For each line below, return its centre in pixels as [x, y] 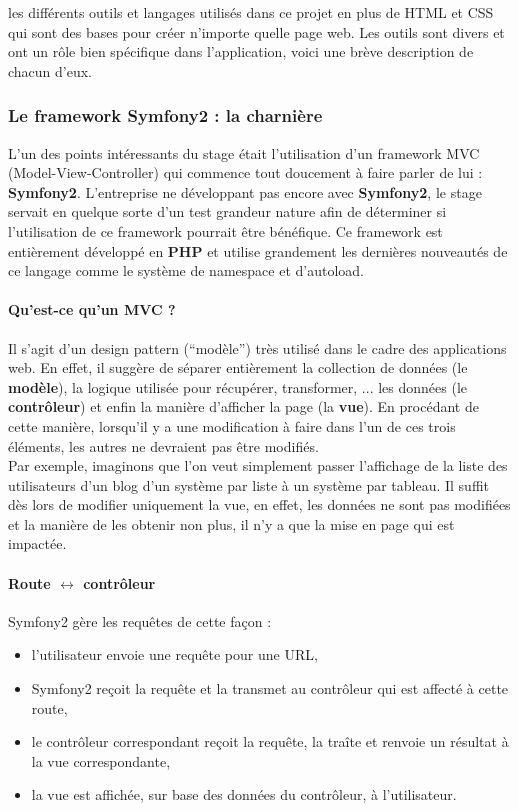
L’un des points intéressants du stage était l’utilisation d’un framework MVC [244, 152]
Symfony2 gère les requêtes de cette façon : [140, 620]
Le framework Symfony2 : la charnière [165, 115]
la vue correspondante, [101, 760]
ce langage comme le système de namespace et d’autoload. [186, 270]
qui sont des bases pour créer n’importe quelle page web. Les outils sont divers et [256, 31]
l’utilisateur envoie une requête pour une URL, [174, 654]
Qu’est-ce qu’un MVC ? [92, 309]
